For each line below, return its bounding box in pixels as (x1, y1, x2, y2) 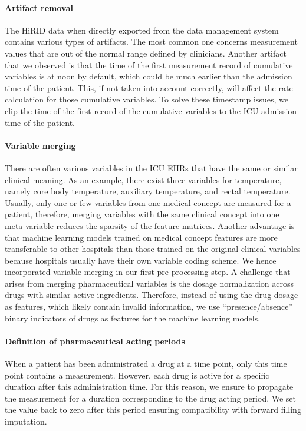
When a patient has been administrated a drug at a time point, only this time (5, 357, 287, 370)
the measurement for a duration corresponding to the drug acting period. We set (5, 392, 297, 404)
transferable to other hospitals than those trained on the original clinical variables (5, 243, 301, 255)
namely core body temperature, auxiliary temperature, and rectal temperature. (5, 185, 291, 197)
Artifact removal (5, 1, 73, 14)
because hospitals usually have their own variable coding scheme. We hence (5, 254, 277, 266)
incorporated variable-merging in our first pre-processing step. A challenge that (5, 266, 291, 278)
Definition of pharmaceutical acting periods (5, 334, 185, 347)
